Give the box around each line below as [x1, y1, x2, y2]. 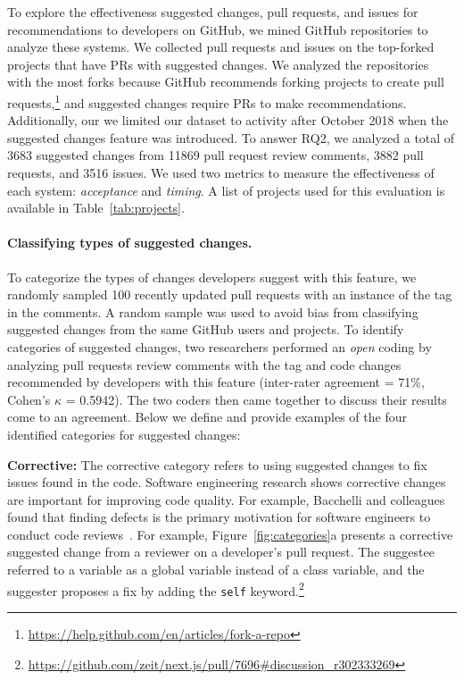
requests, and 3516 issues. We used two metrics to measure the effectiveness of [7, 164, 435, 181]
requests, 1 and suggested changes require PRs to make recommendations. [7, 90, 407, 112]
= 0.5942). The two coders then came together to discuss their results [65, 390, 447, 408]
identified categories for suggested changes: [7, 424, 241, 443]
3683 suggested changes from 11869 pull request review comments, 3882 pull [7, 146, 424, 164]
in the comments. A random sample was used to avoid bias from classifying [7, 302, 418, 321]
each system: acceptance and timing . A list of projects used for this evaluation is [7, 180, 445, 199]
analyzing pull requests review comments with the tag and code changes [7, 355, 402, 374]
